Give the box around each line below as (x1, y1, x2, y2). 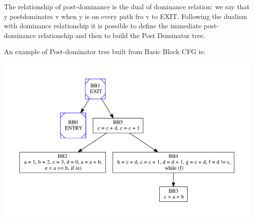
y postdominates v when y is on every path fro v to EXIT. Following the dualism (4, 11, 247, 21)
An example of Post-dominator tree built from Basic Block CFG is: (4, 46, 205, 57)
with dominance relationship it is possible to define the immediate (4, 20, 202, 31)
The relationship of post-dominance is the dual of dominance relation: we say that (4, 1, 250, 11)
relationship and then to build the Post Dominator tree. (38, 30, 206, 40)
